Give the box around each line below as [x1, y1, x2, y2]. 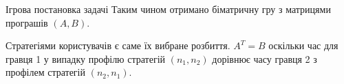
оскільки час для [268, 38, 338, 53]
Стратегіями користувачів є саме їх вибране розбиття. [6, 38, 230, 53]
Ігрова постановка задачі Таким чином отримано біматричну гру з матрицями [6, 2, 331, 16]
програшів [6, 15, 48, 29]
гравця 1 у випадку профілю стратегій [6, 51, 166, 66]
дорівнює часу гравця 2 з [212, 51, 317, 66]
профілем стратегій [6, 65, 85, 79]
